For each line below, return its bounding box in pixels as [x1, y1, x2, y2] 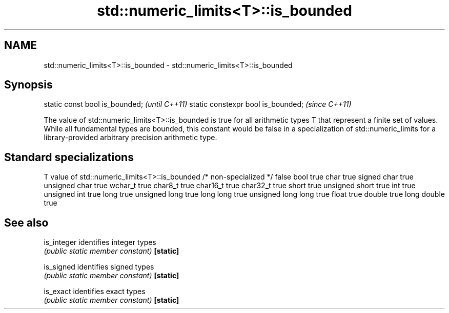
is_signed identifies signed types [44, 262, 154, 272]
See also [4, 216, 49, 229]
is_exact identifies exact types [44, 287, 146, 296]
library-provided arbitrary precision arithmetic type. [44, 133, 217, 142]
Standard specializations [4, 150, 134, 164]
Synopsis [4, 78, 53, 92]
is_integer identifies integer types [44, 238, 156, 247]
